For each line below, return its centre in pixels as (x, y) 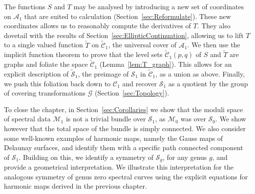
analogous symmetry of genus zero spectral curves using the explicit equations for (126, 176)
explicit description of (36, 74)
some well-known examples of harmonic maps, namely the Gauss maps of (114, 138)
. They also (214, 26)
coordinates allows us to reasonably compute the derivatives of (97, 26)
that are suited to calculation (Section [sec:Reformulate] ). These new (127, 16)
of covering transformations (45, 93)
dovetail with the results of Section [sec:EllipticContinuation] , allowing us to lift (124, 35)
